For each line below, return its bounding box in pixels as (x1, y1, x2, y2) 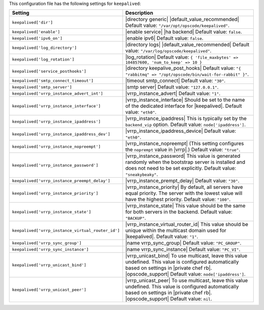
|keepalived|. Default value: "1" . (125, 233, 198, 240)
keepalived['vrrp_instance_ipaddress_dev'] (12, 131, 110, 137)
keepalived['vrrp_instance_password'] (12, 163, 99, 168)
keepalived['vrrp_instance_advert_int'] (12, 91, 104, 96)
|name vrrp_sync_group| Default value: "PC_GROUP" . (125, 240, 242, 247)
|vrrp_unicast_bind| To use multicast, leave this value (125, 252, 248, 259)
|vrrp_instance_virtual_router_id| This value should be (125, 221, 249, 228)
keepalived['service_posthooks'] (12, 68, 87, 74)
